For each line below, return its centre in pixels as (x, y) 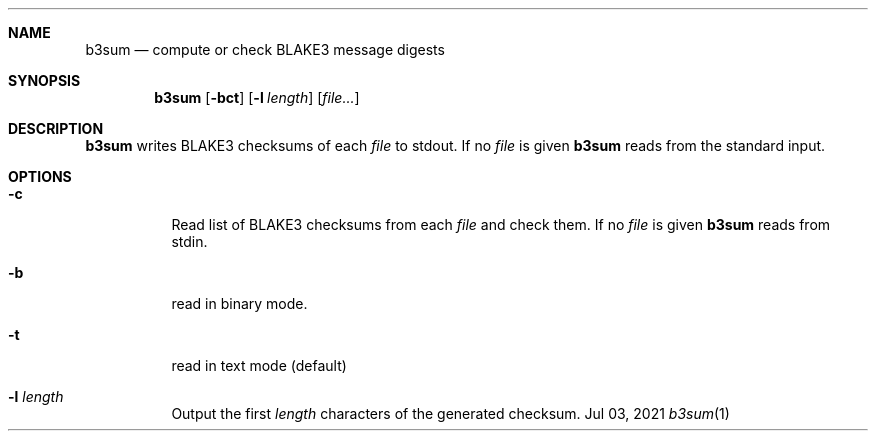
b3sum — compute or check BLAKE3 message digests (265, 49)
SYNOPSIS (44, 80)
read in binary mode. (239, 303)
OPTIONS (40, 176)
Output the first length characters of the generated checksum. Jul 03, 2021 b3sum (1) (450, 413)
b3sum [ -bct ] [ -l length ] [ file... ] (257, 97)
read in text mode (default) (259, 365)
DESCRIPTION (56, 128)
